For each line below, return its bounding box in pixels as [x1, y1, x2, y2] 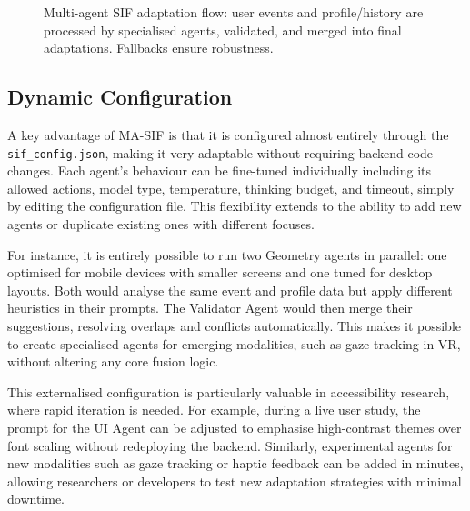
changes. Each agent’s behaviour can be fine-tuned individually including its [7, 161, 432, 180]
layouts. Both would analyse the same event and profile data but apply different [7, 280, 453, 299]
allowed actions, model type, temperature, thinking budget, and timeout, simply [7, 178, 455, 197]
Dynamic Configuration [7, 83, 233, 111]
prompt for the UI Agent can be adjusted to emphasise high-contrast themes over [7, 417, 462, 436]
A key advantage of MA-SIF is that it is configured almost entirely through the [7, 125, 449, 144]
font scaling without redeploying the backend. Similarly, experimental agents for [7, 436, 453, 455]
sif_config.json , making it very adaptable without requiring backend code [7, 143, 434, 162]
